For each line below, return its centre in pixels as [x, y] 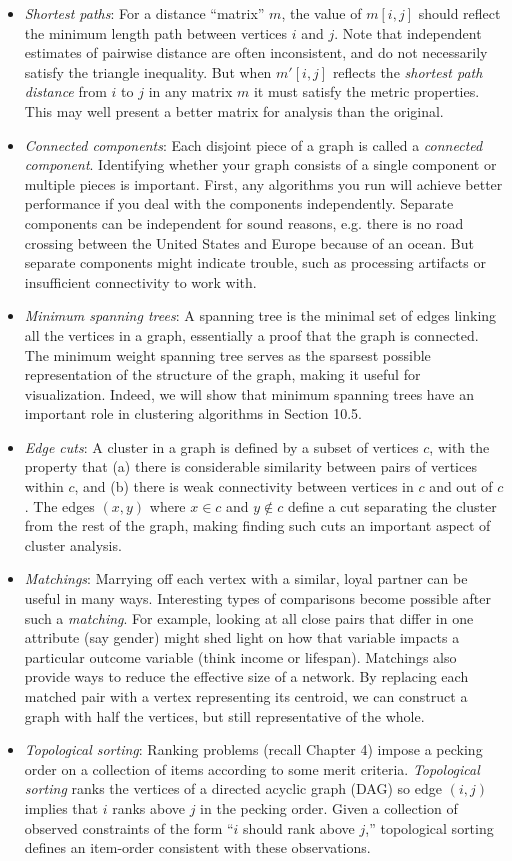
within [44, 486]
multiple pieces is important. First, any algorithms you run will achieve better [263, 183]
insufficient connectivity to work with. [140, 281]
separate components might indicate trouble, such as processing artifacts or [255, 262]
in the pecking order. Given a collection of [329, 807]
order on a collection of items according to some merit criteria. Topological [252, 768]
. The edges [59, 505]
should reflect [459, 13]
